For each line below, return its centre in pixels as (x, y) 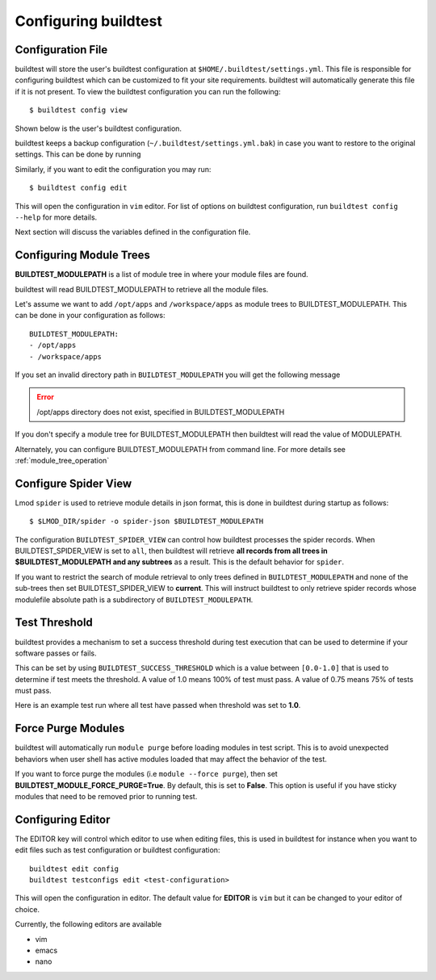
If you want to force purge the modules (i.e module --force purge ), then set (146, 774)
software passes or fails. (56, 653)
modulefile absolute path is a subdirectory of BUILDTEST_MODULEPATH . (134, 599)
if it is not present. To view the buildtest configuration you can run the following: (148, 91)
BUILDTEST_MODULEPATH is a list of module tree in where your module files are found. (161, 274)
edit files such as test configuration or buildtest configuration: (117, 850)
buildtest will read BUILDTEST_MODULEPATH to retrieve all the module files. (142, 289)
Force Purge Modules (70, 729)
